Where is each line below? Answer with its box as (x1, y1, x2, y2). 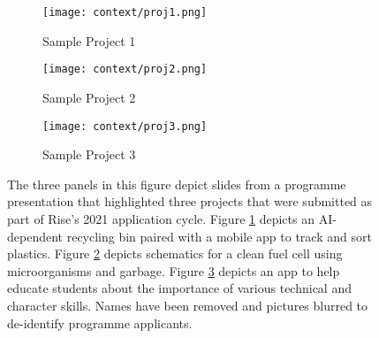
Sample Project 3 (42, 145, 136, 164)
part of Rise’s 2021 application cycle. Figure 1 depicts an (7, 209, 315, 227)
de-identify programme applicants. (7, 313, 193, 332)
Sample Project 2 (42, 88, 136, 106)
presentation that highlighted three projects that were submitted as (7, 192, 373, 211)
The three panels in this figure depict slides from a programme (7, 174, 346, 193)
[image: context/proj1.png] (42, 6, 208, 19)
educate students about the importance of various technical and (7, 279, 352, 297)
